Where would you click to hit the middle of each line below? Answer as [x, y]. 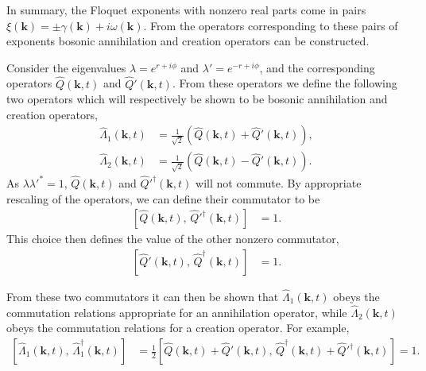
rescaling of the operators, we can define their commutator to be [163, 198]
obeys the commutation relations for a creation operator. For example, [178, 328]
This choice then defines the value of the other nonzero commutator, [173, 239]
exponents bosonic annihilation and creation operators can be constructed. [188, 41]
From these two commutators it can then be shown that [143, 296]
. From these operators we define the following [285, 83]
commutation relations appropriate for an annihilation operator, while [177, 312]
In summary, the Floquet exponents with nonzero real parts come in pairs [186, 10]
